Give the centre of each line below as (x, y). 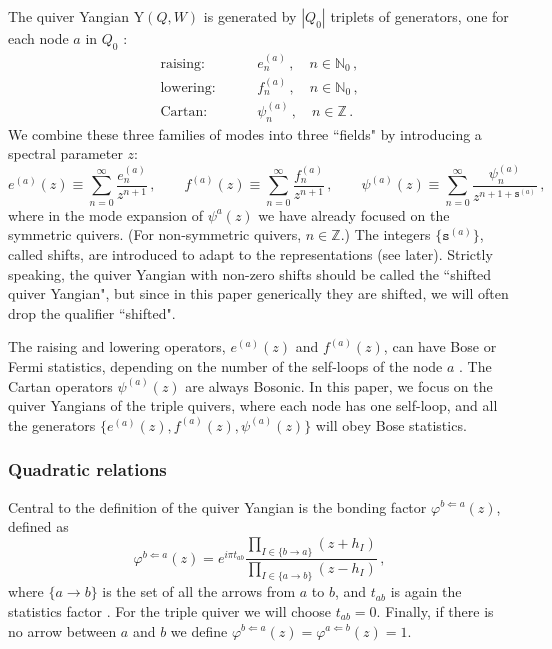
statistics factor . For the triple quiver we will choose (170, 610)
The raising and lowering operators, (117, 346)
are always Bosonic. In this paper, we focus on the (339, 385)
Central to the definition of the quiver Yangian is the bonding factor (217, 506)
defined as (38, 526)
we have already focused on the (354, 214)
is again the (426, 591)
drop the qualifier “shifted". (92, 312)
